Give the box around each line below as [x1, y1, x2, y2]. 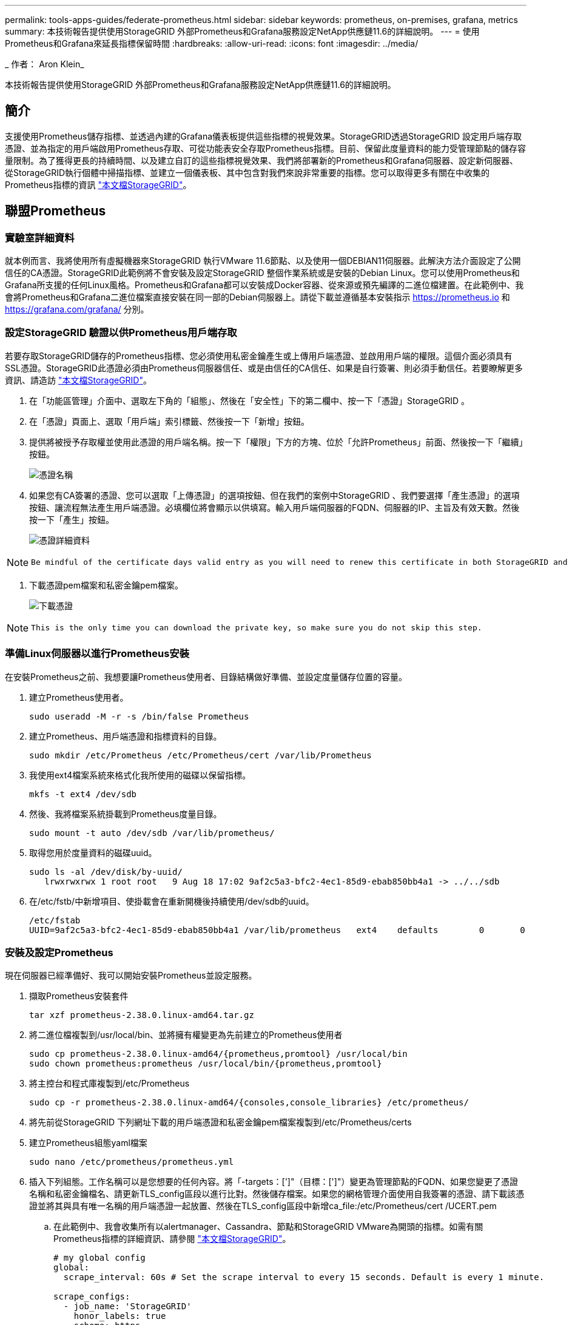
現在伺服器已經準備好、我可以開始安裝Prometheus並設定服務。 [5, 970, 257, 981]
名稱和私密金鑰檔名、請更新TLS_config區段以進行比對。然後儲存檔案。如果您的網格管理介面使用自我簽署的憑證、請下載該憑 [29, 1188, 525, 1199]
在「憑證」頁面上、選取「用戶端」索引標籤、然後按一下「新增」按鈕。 [29, 416, 309, 426]
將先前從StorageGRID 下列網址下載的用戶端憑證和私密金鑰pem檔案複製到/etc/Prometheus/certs [29, 1117, 412, 1128]
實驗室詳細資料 [5, 231, 75, 244]
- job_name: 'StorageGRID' [63, 1301, 192, 1312]
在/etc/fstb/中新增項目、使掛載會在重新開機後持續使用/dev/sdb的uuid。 [29, 895, 314, 906]
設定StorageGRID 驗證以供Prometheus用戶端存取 [5, 326, 237, 339]
